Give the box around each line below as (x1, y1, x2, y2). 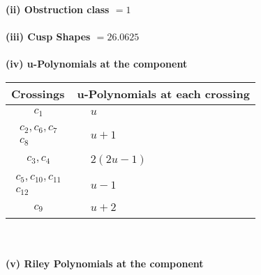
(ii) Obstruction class (6, 2, 110, 16)
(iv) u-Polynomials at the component (6, 56, 188, 71)
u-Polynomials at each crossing (77, 85, 250, 102)
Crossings (11, 85, 65, 102)
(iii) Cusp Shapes (6, 29, 91, 44)
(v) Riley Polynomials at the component (6, 256, 204, 271)
